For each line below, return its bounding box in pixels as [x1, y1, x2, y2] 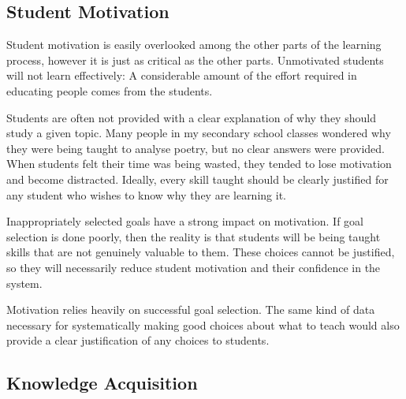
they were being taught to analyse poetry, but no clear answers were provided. [6, 140, 385, 156]
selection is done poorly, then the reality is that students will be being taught [6, 228, 381, 244]
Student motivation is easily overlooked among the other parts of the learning [6, 36, 382, 53]
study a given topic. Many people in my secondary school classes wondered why [6, 125, 391, 141]
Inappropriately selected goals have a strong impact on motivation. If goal [6, 213, 364, 229]
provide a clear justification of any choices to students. [6, 332, 270, 349]
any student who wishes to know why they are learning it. [6, 186, 286, 203]
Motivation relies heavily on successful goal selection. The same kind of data [6, 301, 375, 318]
